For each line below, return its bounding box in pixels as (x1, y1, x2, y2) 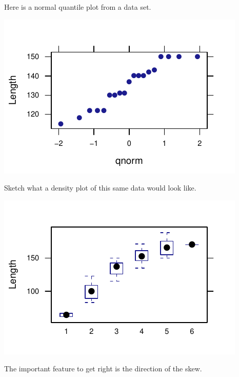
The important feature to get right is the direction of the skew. (4, 363, 202, 374)
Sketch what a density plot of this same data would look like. (4, 182, 196, 193)
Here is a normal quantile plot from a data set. (4, 2, 151, 12)
